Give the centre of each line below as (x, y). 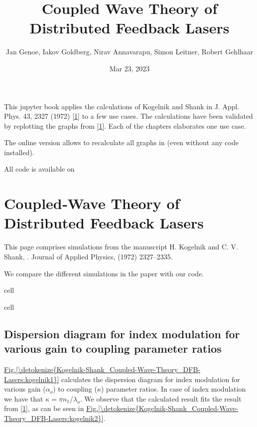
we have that (24, 398)
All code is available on (39, 169)
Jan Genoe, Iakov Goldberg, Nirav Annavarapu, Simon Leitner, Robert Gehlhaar (129, 52)
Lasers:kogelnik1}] (32, 379)
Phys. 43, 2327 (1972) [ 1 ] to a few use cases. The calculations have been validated (128, 116)
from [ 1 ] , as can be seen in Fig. (51, 408)
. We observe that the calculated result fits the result (161, 398)
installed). (19, 152)
